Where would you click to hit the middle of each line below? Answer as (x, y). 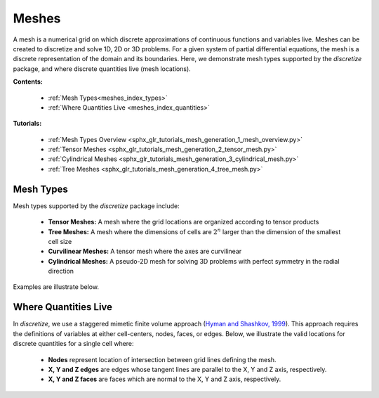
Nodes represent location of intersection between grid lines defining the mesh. (162, 359)
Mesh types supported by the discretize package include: (96, 206)
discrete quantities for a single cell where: (73, 344)
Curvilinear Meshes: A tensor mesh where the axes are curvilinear (145, 251)
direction (61, 271)
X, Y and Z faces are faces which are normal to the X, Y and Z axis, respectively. (165, 379)
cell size (60, 241)
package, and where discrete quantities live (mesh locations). (102, 69)
